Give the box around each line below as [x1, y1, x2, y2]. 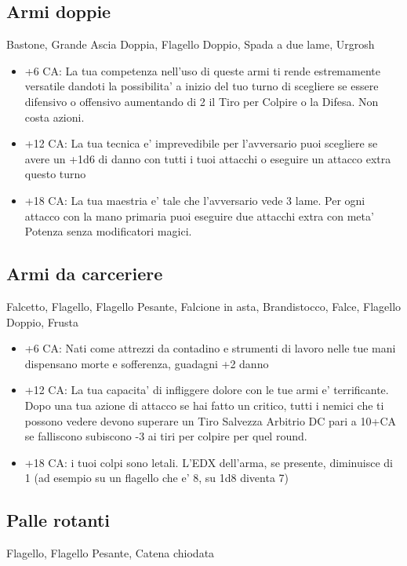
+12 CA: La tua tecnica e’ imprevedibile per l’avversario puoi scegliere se [24, 135, 378, 152]
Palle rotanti [6, 508, 111, 532]
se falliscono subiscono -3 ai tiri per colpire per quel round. [24, 428, 307, 444]
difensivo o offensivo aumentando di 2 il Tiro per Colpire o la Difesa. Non [24, 93, 379, 109]
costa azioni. [24, 108, 85, 125]
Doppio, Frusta [6, 313, 78, 330]
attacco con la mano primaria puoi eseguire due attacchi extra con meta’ [24, 207, 374, 224]
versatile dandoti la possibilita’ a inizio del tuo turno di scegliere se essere [24, 78, 379, 94]
